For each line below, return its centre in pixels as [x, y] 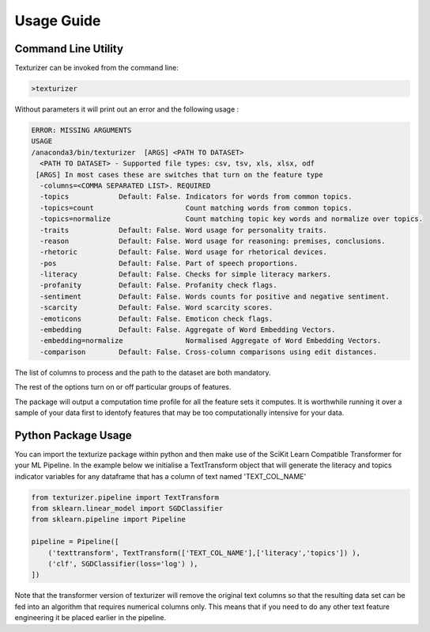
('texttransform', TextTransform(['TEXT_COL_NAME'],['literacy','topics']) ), [204, 553]
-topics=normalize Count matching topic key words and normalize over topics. [231, 219]
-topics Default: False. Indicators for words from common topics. [196, 197]
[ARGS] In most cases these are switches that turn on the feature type [179, 175]
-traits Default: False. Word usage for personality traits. [184, 230]
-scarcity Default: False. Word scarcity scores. [157, 308]
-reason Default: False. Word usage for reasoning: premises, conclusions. [213, 241]
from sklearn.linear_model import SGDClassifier [127, 508]
